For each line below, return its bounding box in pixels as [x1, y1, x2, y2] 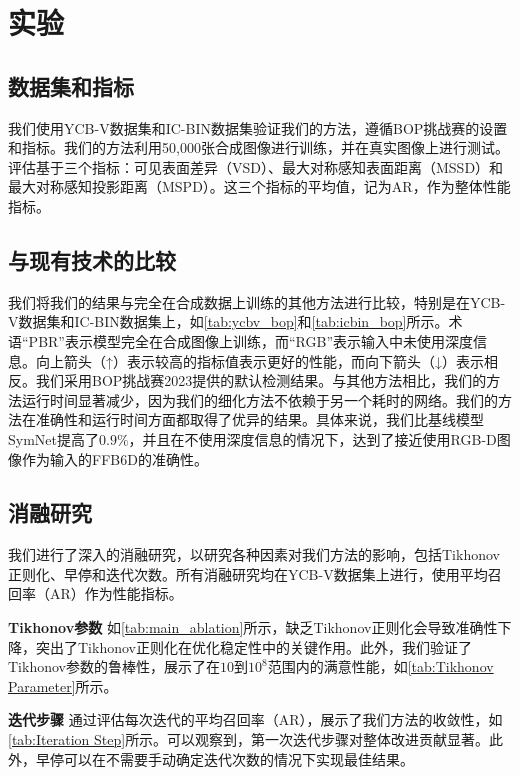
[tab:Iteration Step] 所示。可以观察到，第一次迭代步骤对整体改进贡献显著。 [8, 729, 490, 750]
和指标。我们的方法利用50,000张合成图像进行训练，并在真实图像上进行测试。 [8, 137, 509, 158]
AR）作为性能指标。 [49, 583, 183, 604]
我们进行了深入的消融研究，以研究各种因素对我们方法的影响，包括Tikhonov [8, 544, 500, 565]
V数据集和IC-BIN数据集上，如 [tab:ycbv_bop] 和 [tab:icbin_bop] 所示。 [8, 311, 449, 332]
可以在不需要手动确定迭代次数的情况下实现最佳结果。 [63, 748, 414, 769]
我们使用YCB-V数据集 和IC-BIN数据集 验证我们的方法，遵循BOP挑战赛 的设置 [8, 117, 508, 138]
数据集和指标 [8, 70, 134, 101]
